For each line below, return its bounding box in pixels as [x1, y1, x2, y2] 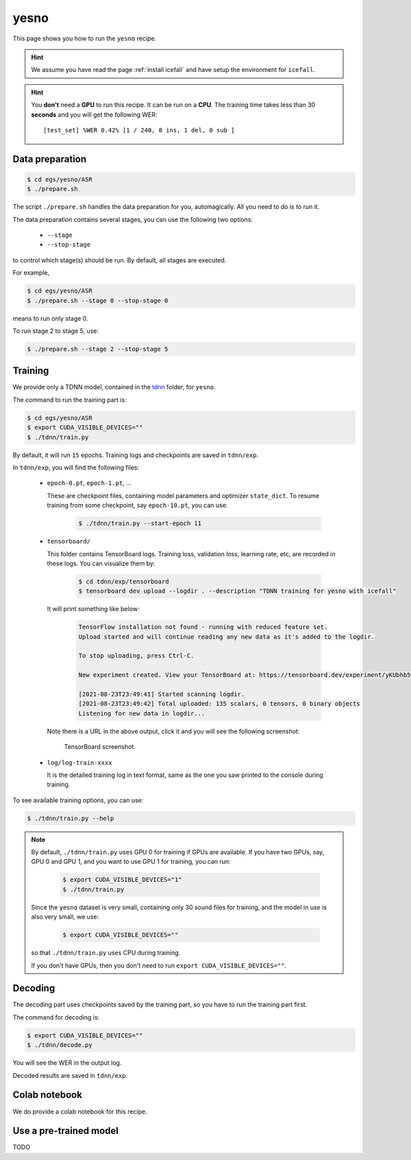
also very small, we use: [31, 913, 99, 921]
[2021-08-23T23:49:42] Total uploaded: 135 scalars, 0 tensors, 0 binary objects [78, 700, 361, 708]
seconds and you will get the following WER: [31, 110, 158, 119]
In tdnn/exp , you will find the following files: [12, 463, 140, 471]
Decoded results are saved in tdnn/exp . [12, 1071, 128, 1079]
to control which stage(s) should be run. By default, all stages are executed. [12, 256, 227, 264]
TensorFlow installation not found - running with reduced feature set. [78, 624, 328, 631]
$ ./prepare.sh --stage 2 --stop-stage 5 [27, 345, 169, 353]
